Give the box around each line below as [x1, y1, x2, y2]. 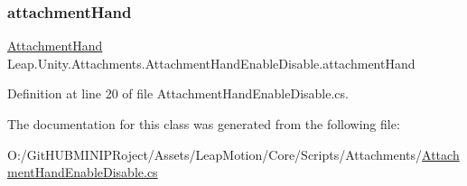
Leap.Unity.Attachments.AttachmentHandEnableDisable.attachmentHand [7, 53, 416, 72]
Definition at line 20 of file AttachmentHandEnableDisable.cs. [7, 84, 349, 103]
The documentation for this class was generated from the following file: [7, 115, 400, 133]
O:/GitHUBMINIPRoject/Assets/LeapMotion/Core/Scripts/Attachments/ [7, 144, 423, 163]
